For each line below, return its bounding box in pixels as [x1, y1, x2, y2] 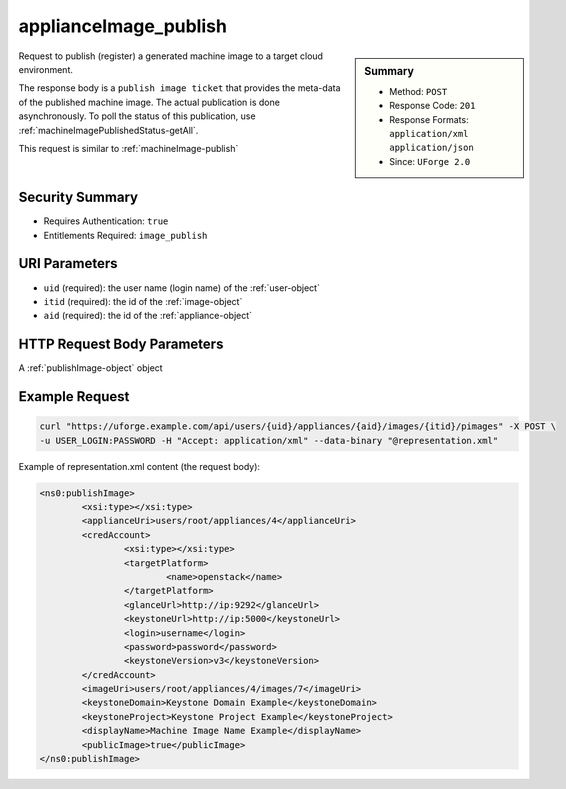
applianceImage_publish [18, 15, 227, 37]
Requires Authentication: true [43, 215, 169, 227]
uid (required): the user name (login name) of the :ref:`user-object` [43, 281, 320, 294]
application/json [389, 142, 474, 154]
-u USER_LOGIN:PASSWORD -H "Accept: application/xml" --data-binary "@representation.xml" [39, 435, 499, 446]
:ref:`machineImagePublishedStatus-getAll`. [18, 124, 199, 136]
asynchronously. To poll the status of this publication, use [18, 110, 256, 122]
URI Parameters [18, 255, 119, 272]
